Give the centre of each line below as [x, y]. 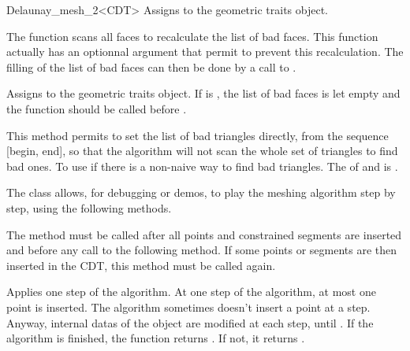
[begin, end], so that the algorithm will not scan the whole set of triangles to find [202, 151]
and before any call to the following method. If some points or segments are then [202, 250]
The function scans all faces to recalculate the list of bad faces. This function [192, 36]
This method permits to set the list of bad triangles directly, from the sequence [198, 135]
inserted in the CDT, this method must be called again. [141, 265]
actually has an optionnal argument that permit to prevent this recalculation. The [205, 52]
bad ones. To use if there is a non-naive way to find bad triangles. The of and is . [202, 166]
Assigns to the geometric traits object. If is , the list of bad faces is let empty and [203, 93]
